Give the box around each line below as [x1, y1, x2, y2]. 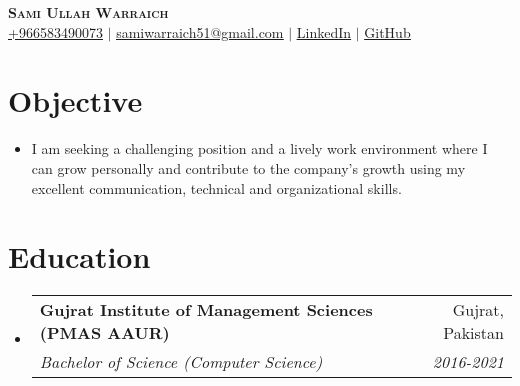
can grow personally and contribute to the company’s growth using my [31, 157, 466, 178]
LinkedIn [296, 21, 352, 42]
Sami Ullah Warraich [8, 2, 169, 22]
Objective [8, 80, 143, 121]
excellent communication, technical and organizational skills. [31, 177, 402, 198]
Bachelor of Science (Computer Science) [39, 350, 323, 374]
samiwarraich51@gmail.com [116, 21, 284, 42]
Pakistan [443, 321, 504, 345]
